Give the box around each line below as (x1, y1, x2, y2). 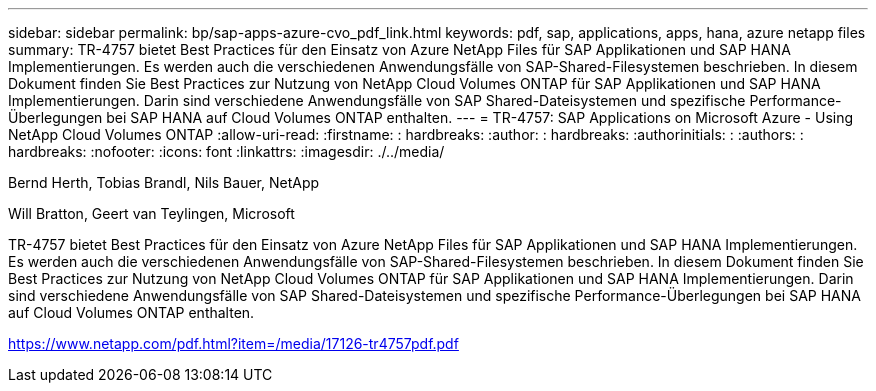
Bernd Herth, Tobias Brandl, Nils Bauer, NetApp (8, 174, 320, 191)
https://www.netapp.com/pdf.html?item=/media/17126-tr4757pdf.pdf (8, 335, 459, 352)
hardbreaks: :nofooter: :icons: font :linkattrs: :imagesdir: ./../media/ (8, 143, 445, 160)
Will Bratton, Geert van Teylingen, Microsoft (8, 205, 295, 222)
